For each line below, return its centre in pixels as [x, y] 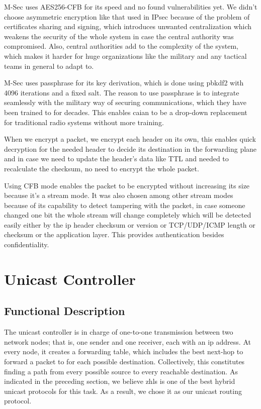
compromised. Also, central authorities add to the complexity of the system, [121, 46]
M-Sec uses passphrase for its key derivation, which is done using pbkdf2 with [124, 83]
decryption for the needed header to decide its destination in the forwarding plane [130, 148]
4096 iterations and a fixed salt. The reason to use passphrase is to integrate [122, 92]
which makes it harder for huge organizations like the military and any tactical [125, 56]
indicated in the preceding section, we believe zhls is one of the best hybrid [120, 381]
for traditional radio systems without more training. [84, 122]
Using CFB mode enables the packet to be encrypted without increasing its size [127, 185]
